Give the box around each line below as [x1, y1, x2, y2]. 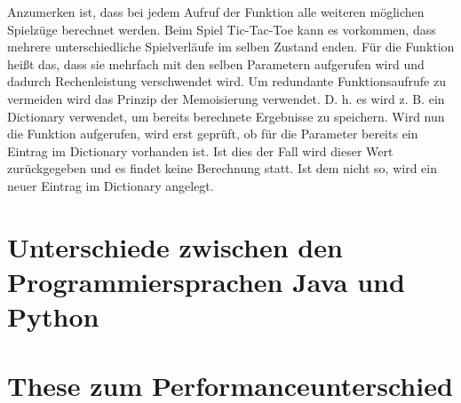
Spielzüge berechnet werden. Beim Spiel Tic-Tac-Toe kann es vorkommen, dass [7, 20, 436, 38]
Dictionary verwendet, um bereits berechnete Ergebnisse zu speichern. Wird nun [7, 107, 445, 125]
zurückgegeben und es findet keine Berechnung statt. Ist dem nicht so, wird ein [7, 159, 437, 178]
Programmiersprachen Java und [7, 263, 405, 299]
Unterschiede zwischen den [7, 228, 343, 265]
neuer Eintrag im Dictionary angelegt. [7, 176, 214, 194]
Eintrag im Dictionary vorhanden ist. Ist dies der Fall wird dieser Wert [7, 141, 393, 160]
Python [7, 298, 99, 335]
